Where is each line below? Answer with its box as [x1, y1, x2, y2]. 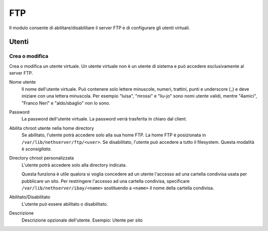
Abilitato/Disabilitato [9, 194, 51, 200]
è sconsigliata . [21, 146, 52, 152]
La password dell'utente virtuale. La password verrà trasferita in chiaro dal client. [21, 116, 187, 122]
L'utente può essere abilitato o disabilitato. [21, 201, 108, 207]
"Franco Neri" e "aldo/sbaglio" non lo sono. [21, 100, 111, 106]
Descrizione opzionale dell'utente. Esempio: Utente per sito [21, 217, 143, 223]
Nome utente [9, 79, 36, 85]
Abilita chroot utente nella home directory [9, 125, 94, 131]
